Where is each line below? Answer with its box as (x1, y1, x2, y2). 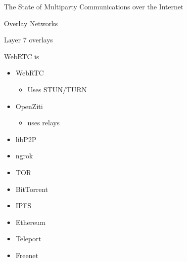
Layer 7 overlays (4, 35, 53, 45)
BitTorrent (15, 184, 48, 194)
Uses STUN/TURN (27, 84, 87, 94)
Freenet (15, 250, 39, 260)
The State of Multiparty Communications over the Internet (4, 1, 184, 11)
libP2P (15, 134, 37, 144)
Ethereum (15, 217, 46, 227)
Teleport (15, 233, 42, 244)
